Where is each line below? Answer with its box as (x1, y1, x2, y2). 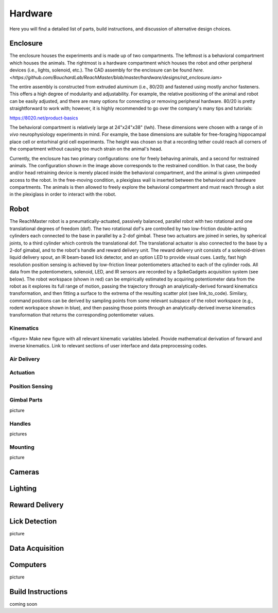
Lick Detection (9, 517, 57, 526)
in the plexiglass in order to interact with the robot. (9, 191, 117, 198)
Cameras (9, 467, 40, 476)
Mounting (9, 443, 34, 450)
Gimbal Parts (9, 396, 43, 404)
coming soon (9, 601, 38, 607)
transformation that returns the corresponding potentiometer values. (9, 312, 154, 318)
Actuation (9, 369, 35, 376)
